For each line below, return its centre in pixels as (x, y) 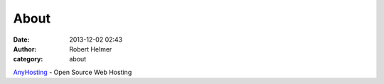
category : (28, 59)
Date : (21, 40)
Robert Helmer (91, 49)
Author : (25, 49)
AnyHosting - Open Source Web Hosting (73, 72)
